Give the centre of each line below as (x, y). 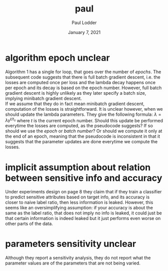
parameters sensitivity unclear (71, 244)
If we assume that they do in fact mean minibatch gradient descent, (75, 104)
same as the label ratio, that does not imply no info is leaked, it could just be (83, 213)
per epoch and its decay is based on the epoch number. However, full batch (83, 88)
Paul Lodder (84, 23)
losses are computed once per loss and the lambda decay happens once (80, 82)
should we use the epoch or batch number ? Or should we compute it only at (84, 131)
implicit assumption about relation (78, 167)
